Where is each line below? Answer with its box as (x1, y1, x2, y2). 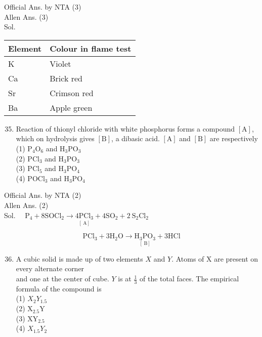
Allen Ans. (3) (4, 11, 49, 22)
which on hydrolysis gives (16, 133, 95, 144)
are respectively (209, 133, 258, 144)
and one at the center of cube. (16, 273, 109, 284)
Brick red (50, 72, 83, 84)
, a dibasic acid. (111, 133, 160, 144)
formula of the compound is (16, 283, 102, 293)
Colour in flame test (50, 42, 132, 54)
